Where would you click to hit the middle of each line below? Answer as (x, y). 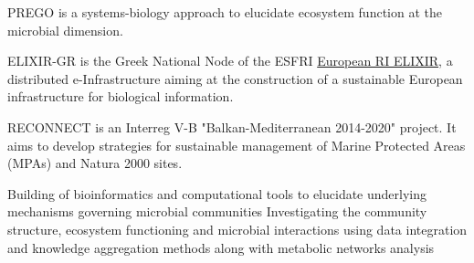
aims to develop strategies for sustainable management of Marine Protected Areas (237, 145)
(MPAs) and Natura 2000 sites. (95, 163)
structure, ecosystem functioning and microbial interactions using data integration (237, 229)
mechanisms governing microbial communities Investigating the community (217, 211)
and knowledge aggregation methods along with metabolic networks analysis (221, 247)
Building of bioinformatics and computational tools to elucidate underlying (217, 193)
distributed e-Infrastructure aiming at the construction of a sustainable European (235, 78)
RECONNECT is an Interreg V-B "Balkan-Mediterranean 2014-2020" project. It (232, 126)
